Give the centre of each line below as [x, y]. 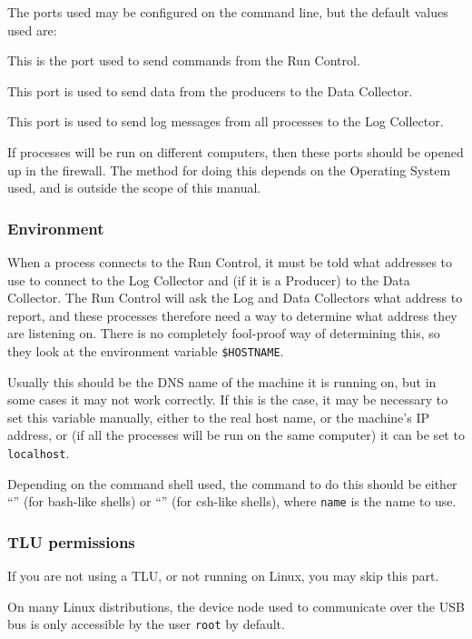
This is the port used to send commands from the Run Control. [184, 60]
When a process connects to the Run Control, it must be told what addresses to [230, 261]
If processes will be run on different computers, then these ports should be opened [236, 151]
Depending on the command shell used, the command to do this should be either [232, 483]
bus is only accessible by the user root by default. [146, 624]
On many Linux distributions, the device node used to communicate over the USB [236, 606]
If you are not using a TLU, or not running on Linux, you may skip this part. [223, 576]
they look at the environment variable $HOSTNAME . [146, 350]
